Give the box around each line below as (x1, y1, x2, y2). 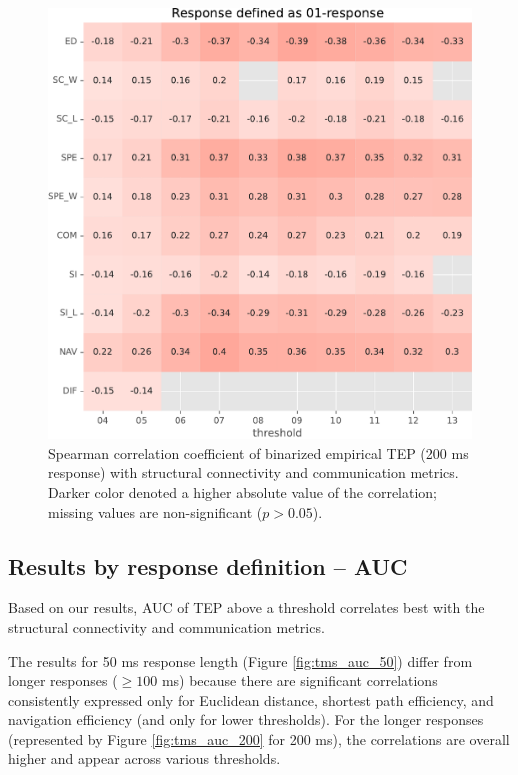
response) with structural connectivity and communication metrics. (48, 462, 459, 483)
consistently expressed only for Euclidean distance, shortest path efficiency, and (8, 689, 494, 710)
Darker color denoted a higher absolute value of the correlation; (48, 481, 438, 502)
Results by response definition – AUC (8, 550, 408, 581)
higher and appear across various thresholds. (8, 748, 281, 769)
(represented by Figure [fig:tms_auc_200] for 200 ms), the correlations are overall (8, 728, 510, 749)
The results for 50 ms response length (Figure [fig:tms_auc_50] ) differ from (8, 650, 473, 671)
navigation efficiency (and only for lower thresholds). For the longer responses (8, 709, 484, 730)
